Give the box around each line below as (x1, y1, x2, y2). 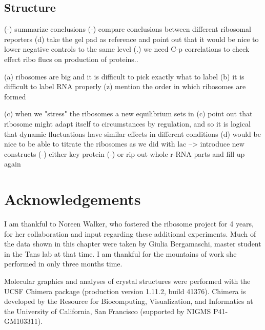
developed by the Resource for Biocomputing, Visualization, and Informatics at (4, 296, 253, 306)
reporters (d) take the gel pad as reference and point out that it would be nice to (4, 33, 259, 44)
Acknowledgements (4, 189, 141, 210)
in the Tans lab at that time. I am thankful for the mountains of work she (4, 248, 237, 259)
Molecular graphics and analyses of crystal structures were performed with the (4, 276, 251, 286)
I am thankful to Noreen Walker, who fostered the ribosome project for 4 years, (4, 218, 254, 229)
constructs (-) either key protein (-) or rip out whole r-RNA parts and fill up (4, 148, 245, 159)
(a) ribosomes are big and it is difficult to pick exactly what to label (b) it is (4, 71, 244, 81)
